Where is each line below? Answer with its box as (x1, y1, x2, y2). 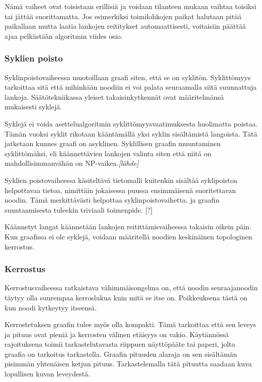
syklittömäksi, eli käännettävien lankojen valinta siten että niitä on (5, 148, 211, 158)
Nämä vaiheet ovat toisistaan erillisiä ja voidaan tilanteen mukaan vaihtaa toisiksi (5, 1, 256, 11)
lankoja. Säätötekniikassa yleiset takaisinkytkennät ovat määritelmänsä (5, 91, 224, 102)
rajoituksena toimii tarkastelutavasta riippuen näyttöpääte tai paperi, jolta (5, 339, 235, 349)
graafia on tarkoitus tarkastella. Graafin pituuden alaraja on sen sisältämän (5, 348, 237, 359)
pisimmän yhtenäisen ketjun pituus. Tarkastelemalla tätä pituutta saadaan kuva (5, 358, 252, 369)
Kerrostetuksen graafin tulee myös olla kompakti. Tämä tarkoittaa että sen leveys (5, 319, 256, 330)
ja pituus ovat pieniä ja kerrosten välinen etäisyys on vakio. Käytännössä (5, 329, 229, 339)
